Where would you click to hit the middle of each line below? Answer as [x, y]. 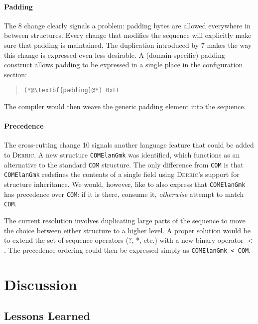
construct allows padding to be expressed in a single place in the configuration [124, 65]
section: [15, 74]
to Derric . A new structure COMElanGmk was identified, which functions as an [122, 155]
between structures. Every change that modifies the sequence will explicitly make [128, 35]
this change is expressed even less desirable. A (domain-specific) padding [115, 55]
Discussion [41, 284]
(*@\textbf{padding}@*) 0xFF [72, 90]
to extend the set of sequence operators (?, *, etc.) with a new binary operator [124, 240]
